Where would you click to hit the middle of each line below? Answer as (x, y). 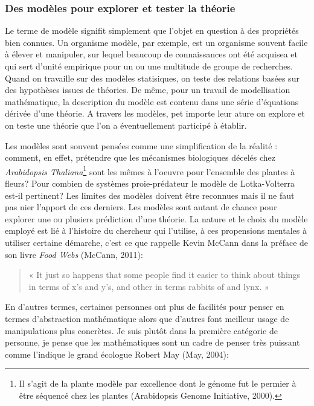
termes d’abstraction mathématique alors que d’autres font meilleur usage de (147, 318)
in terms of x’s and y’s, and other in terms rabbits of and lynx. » (149, 286)
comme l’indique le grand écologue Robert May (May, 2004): (117, 354)
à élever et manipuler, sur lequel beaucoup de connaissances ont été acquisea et (151, 54)
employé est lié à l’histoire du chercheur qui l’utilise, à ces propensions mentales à (156, 230)
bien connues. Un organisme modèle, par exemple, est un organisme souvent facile (156, 42)
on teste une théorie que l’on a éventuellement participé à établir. (126, 125)
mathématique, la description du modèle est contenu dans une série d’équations (152, 101)
